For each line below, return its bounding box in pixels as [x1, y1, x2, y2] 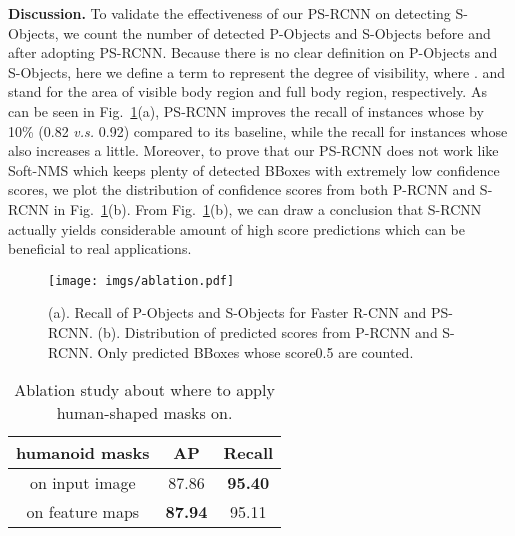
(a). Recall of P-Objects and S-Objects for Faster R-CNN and [48, 302, 427, 323]
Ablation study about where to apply [14, 378, 275, 402]
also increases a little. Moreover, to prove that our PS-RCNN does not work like [8, 140, 499, 161]
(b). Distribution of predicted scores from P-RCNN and [97, 321, 438, 342]
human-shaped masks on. [56, 401, 233, 425]
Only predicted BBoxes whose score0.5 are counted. [97, 341, 414, 362]
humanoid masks [16, 441, 150, 465]
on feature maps [26, 500, 140, 524]
